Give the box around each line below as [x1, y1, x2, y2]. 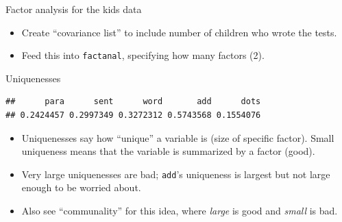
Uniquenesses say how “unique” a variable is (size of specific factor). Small [21, 130, 334, 145]
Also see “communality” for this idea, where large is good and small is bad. [21, 203, 338, 218]
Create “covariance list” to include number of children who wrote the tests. [21, 25, 337, 39]
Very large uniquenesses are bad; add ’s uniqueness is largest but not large [21, 166, 330, 181]
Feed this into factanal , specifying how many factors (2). [21, 48, 265, 62]
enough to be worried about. [21, 180, 141, 195]
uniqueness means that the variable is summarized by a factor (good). [21, 144, 315, 158]
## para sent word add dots [5, 97, 261, 107]
